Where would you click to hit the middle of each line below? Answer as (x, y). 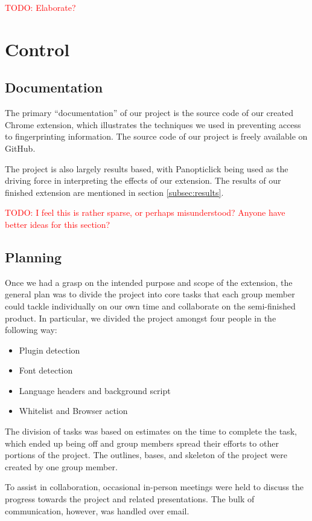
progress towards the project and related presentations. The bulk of (130, 499)
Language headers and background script (95, 390)
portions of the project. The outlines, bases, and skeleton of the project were (146, 455)
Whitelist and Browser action (73, 411)
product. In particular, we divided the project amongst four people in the (141, 318)
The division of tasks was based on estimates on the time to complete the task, (151, 431)
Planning (33, 257)
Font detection (46, 370)
